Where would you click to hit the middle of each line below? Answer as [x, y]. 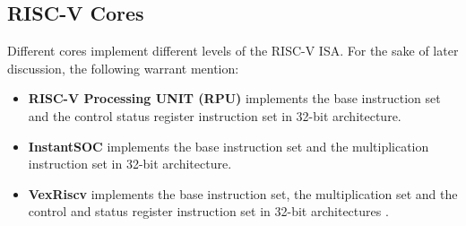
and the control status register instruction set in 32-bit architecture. [215, 115]
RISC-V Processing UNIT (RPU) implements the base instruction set [234, 98]
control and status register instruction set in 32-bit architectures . [208, 211]
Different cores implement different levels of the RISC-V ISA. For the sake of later [233, 51]
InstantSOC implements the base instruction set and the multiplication [229, 146]
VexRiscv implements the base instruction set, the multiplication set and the [243, 193]
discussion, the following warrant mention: [123, 68]
